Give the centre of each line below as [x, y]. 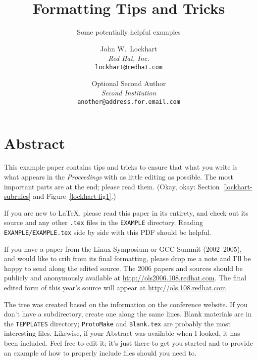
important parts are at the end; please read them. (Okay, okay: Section [112, 186]
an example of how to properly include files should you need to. [100, 352]
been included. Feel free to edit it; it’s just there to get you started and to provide [128, 343]
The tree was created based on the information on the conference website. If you [126, 304]
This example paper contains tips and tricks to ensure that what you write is [121, 167]
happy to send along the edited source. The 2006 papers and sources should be [124, 268]
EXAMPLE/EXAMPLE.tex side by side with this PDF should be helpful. [108, 232]
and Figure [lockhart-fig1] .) [75, 196]
